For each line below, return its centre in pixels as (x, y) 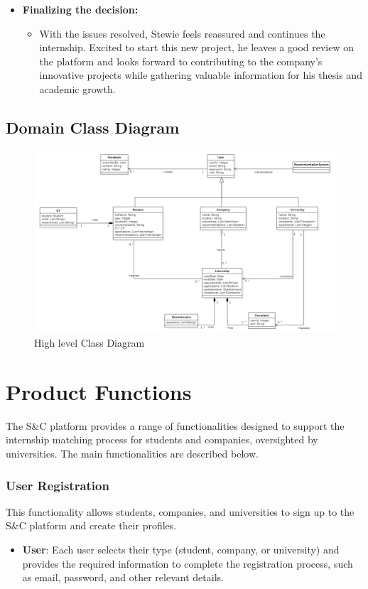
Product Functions (99, 391)
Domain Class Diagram (93, 127)
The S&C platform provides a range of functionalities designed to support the (175, 425)
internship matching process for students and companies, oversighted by (162, 439)
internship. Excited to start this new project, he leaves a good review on (197, 47)
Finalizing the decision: (80, 9)
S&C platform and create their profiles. (91, 525)
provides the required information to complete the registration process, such (188, 563)
